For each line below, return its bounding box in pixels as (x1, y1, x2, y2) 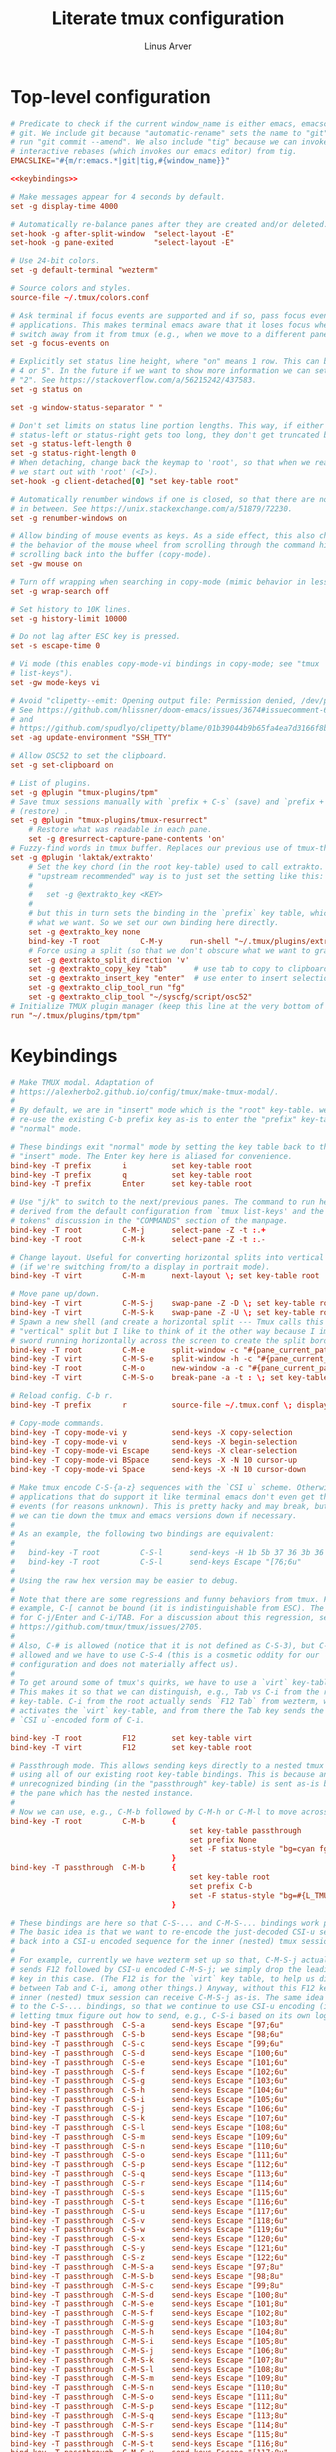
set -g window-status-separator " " (10, 402, 163, 412)
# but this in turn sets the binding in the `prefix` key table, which (28, 908, 333, 919)
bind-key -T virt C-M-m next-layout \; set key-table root (10, 1271, 320, 1281)
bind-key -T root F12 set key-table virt (10, 1733, 253, 1743)
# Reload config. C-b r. (10, 1391, 114, 1401)
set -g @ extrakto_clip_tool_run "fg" (28, 983, 186, 993)
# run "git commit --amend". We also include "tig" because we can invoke (10, 137, 329, 147)
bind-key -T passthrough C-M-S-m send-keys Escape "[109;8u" (10, 2373, 288, 2384)
